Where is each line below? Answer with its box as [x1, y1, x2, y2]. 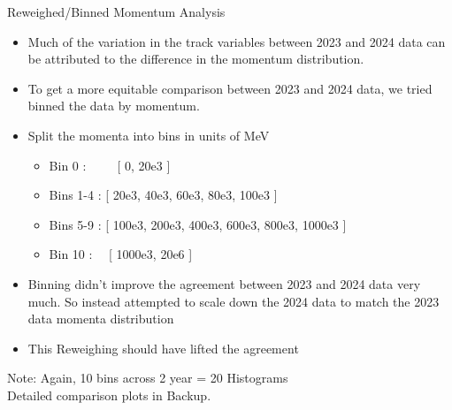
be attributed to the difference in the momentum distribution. [27, 49, 364, 68]
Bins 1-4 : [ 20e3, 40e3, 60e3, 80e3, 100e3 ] [49, 186, 278, 204]
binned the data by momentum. [27, 96, 200, 115]
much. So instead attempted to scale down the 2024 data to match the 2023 [27, 292, 440, 310]
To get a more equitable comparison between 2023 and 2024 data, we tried [27, 79, 433, 97]
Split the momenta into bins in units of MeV [27, 125, 270, 144]
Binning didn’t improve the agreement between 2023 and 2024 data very [27, 274, 421, 292]
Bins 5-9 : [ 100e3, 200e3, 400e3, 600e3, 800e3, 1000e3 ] [49, 215, 347, 233]
